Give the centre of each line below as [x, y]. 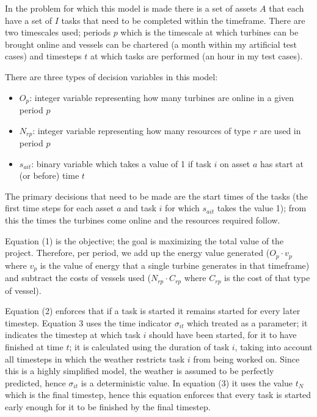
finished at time [34, 346]
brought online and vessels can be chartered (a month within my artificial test [151, 44]
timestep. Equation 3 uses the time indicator [89, 322]
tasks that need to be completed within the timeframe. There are [183, 20]
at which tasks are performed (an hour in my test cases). [196, 56]
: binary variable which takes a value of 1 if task [121, 163]
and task [140, 208]
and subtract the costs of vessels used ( [78, 278]
